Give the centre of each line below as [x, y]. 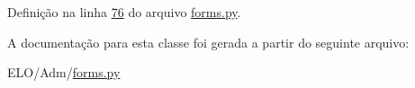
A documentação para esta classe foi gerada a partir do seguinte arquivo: [208, 42]
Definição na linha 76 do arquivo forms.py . [124, 12]
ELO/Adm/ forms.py [64, 72]
